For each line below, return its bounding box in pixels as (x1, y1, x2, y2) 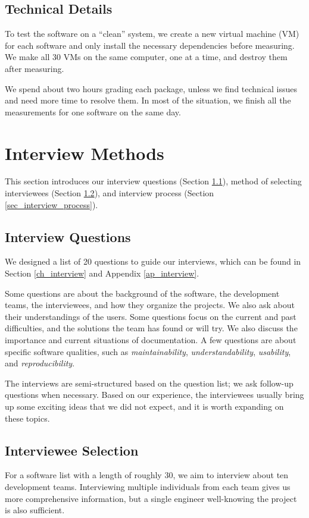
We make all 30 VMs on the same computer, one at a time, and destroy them (5, 51, 288, 63)
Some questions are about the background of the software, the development (5, 287, 280, 299)
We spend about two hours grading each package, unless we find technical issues (5, 82, 297, 95)
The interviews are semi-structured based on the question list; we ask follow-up (5, 376, 294, 389)
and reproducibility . (5, 357, 75, 369)
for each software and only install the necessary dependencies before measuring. (5, 39, 295, 51)
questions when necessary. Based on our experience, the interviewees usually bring (5, 388, 304, 401)
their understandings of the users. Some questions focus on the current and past (5, 310, 296, 322)
